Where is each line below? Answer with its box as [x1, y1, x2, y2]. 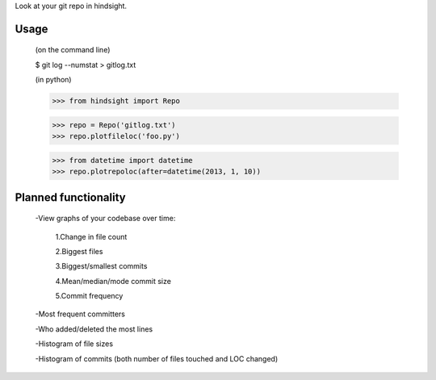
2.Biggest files [55, 246, 103, 256]
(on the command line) [35, 45, 111, 55]
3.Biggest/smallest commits [55, 261, 148, 271]
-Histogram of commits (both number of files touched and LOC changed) [35, 353, 279, 363]
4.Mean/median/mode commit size [55, 276, 171, 286]
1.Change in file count [55, 232, 128, 241]
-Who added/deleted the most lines [35, 324, 153, 334]
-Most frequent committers [35, 309, 125, 319]
